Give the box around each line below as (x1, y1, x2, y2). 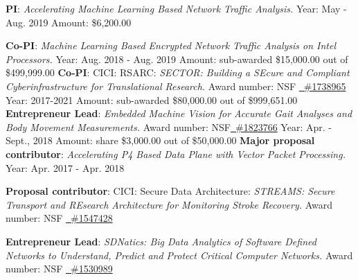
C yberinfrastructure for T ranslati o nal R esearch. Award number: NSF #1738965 (6, 78, 346, 93)
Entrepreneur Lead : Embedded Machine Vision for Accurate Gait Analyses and (6, 106, 352, 121)
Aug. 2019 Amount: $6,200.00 (6, 15, 132, 29)
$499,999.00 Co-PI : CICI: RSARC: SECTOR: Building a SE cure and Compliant (6, 65, 350, 80)
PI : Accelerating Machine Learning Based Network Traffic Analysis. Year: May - (6, 1, 347, 15)
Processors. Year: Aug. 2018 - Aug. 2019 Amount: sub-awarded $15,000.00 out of (6, 51, 348, 66)
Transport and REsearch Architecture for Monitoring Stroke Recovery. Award (6, 197, 333, 211)
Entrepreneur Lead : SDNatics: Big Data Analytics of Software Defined (6, 234, 316, 248)
